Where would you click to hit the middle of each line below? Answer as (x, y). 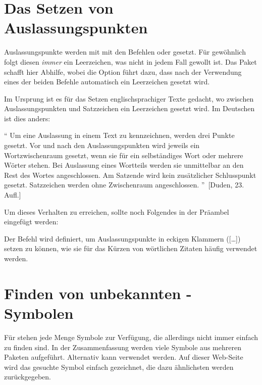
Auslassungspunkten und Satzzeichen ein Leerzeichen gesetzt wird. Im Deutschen (129, 108)
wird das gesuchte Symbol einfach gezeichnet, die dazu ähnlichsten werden (119, 367)
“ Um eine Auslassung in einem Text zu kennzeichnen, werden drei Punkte (119, 135)
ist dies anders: (27, 118)
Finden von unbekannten (93, 293)
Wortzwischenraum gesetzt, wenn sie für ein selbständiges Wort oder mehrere (124, 155)
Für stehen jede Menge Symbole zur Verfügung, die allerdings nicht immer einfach (131, 337)
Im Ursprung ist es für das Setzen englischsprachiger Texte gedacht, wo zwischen (129, 98)
